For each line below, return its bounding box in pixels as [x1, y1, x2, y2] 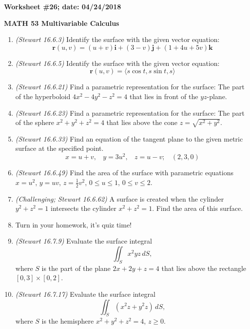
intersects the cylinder [51, 203, 116, 213]
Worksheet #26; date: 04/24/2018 [4, 1, 121, 11]
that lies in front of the [129, 91, 198, 101]
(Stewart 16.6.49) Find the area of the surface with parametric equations [15, 167, 233, 178]
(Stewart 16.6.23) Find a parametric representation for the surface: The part [15, 107, 245, 118]
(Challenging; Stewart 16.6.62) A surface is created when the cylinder [15, 193, 224, 204]
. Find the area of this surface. [152, 203, 243, 213]
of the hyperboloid [15, 91, 71, 101]
